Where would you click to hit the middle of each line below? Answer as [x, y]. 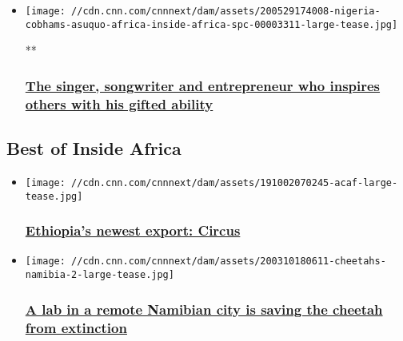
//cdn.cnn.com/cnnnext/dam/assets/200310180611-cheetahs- [229, 262]
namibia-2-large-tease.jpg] [100, 275]
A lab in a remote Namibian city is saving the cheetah [204, 309]
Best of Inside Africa [94, 148]
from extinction [76, 327]
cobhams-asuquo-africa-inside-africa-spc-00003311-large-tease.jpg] [211, 24]
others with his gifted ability [119, 103]
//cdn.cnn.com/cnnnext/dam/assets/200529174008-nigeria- [226, 11]
